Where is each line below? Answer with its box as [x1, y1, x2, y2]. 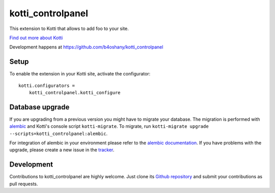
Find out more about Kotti [9, 35, 63, 41]
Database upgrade [9, 102, 70, 112]
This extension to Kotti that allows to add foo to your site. [9, 25, 129, 32]
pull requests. [9, 181, 38, 187]
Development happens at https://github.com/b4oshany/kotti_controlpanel [9, 44, 163, 50]
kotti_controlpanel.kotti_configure [29, 90, 121, 96]
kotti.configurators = [18, 82, 75, 89]
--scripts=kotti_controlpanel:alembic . [9, 130, 108, 136]
